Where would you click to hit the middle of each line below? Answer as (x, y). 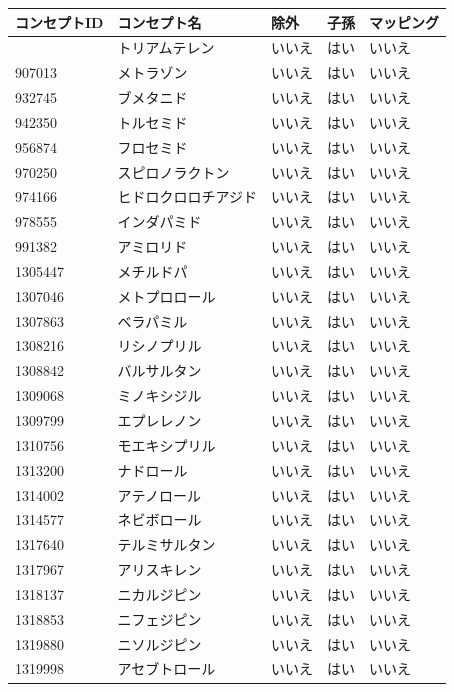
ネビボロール (159, 519)
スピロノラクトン (173, 171)
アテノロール (159, 494)
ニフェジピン (159, 618)
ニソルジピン (159, 643)
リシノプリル (159, 345)
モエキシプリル (166, 444)
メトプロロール (166, 295)
